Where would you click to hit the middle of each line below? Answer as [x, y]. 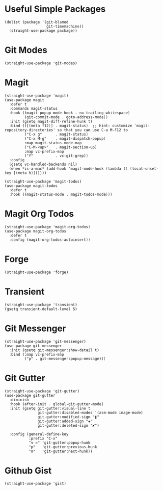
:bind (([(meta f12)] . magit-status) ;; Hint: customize [71, 126]
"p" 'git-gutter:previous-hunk [63, 447]
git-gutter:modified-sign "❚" [68, 417]
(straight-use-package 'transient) [41, 305]
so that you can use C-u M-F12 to [93, 130]
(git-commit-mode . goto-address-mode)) [66, 117]
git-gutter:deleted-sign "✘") [68, 425]
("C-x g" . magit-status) [56, 134]
